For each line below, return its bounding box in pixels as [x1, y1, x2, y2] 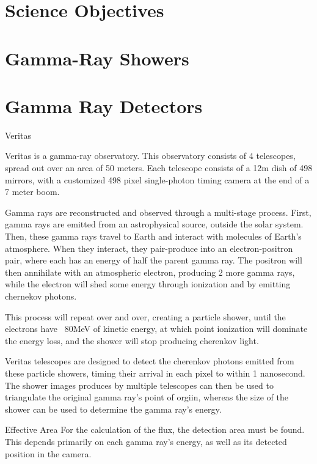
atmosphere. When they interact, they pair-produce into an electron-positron [5, 241, 293, 254]
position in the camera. [5, 447, 92, 460]
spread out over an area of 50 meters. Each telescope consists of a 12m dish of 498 [5, 161, 313, 174]
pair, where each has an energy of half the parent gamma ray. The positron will [5, 254, 302, 267]
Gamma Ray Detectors [5, 93, 203, 118]
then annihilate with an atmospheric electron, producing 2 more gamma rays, [5, 265, 295, 278]
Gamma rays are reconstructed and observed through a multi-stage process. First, [5, 205, 312, 218]
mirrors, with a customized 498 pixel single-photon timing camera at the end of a [5, 173, 310, 186]
